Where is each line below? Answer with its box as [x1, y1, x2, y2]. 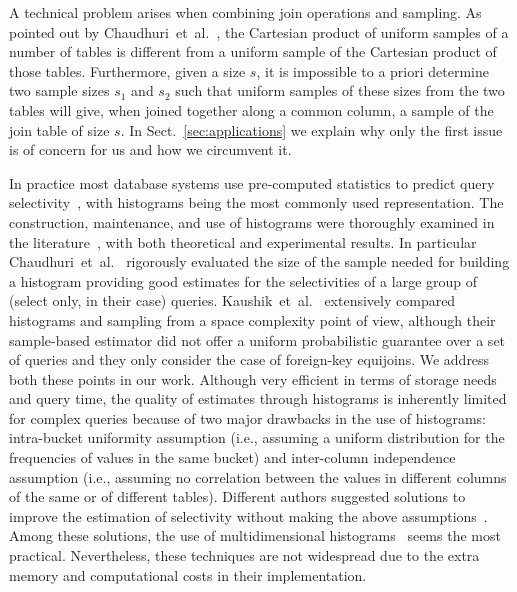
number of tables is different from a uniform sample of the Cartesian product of [9, 41, 497, 62]
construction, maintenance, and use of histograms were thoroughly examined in [9, 211, 495, 232]
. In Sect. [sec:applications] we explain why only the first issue [120, 119, 503, 140]
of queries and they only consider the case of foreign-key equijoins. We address [9, 349, 490, 370]
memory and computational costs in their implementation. [9, 564, 367, 585]
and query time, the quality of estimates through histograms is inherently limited [9, 388, 507, 409]
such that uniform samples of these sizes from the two [175, 80, 505, 101]
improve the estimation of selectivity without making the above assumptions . [9, 505, 488, 526]
